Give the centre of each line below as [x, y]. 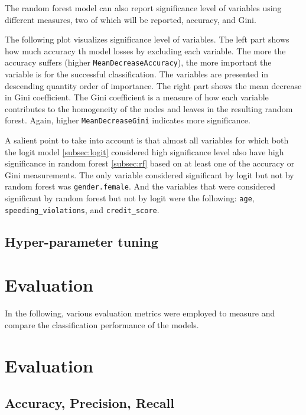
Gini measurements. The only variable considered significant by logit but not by [149, 174]
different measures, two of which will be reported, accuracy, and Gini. [131, 19]
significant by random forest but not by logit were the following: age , [130, 198]
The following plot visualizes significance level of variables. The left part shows [147, 39]
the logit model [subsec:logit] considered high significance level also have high [144, 151]
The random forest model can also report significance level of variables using [143, 8]
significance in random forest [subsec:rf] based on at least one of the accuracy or [150, 163]
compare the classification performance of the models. [102, 324]
